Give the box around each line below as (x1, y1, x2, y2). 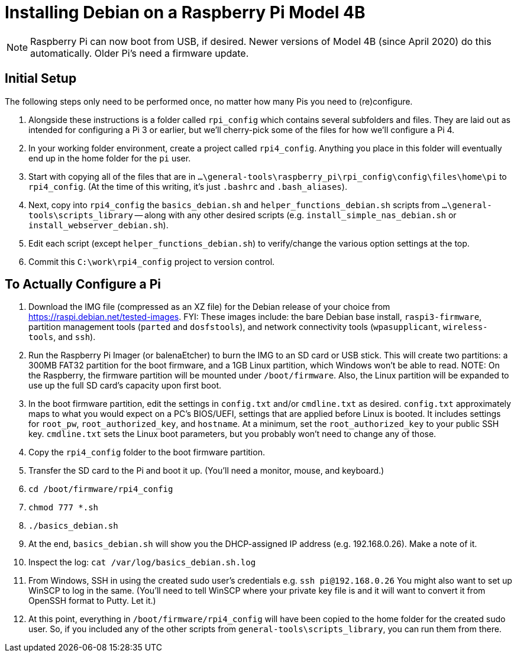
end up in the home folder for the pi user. (28, 153, 191, 163)
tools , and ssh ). (28, 332, 96, 342)
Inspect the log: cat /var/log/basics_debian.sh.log (28, 557, 256, 568)
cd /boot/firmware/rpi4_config (28, 484, 173, 494)
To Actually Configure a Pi (5, 277, 161, 292)
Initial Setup (5, 71, 77, 86)
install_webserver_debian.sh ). (28, 219, 169, 230)
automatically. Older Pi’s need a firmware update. (30, 47, 249, 59)
